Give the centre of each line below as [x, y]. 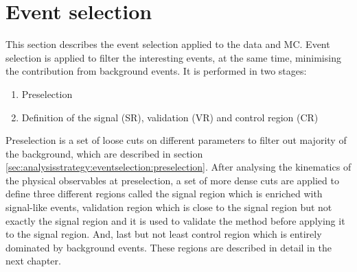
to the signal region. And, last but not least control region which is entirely [164, 234]
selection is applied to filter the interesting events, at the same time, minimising [173, 57]
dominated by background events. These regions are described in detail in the [169, 247]
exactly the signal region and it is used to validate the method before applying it [175, 220]
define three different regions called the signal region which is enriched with [164, 194]
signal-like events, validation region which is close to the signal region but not [169, 207]
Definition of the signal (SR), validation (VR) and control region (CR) [170, 117]
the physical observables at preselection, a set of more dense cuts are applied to [172, 180]
